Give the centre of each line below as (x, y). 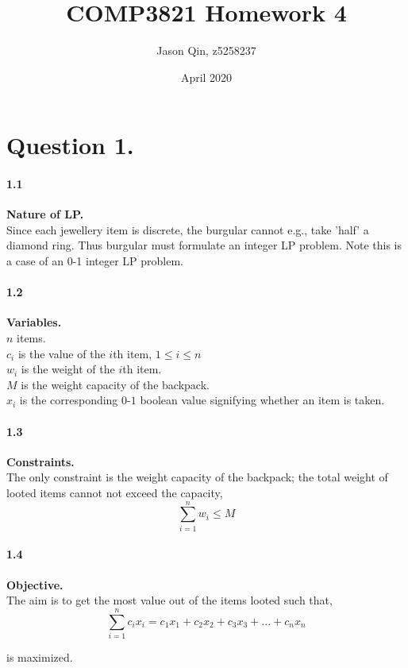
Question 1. (70, 145)
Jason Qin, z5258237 (206, 50)
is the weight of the (68, 369)
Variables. (34, 322)
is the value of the (62, 353)
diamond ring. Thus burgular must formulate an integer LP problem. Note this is (204, 245)
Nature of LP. (45, 214)
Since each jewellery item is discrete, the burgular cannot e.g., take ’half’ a (188, 229)
